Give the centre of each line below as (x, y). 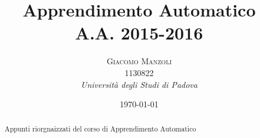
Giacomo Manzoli (139, 61)
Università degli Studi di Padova (139, 84)
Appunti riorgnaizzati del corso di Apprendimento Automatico (100, 129)
